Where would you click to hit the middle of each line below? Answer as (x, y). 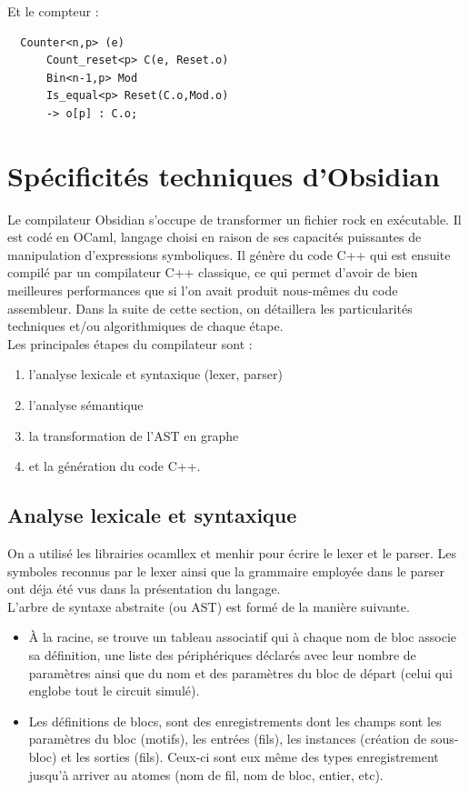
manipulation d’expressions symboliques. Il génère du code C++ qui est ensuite (229, 254)
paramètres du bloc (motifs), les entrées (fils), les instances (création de (228, 739)
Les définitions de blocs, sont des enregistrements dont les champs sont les (235, 721)
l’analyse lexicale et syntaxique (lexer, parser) (155, 374)
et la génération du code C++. (115, 466)
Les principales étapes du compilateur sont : (130, 343)
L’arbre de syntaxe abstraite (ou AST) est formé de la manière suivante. (209, 606)
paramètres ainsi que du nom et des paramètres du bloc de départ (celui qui (240, 672)
